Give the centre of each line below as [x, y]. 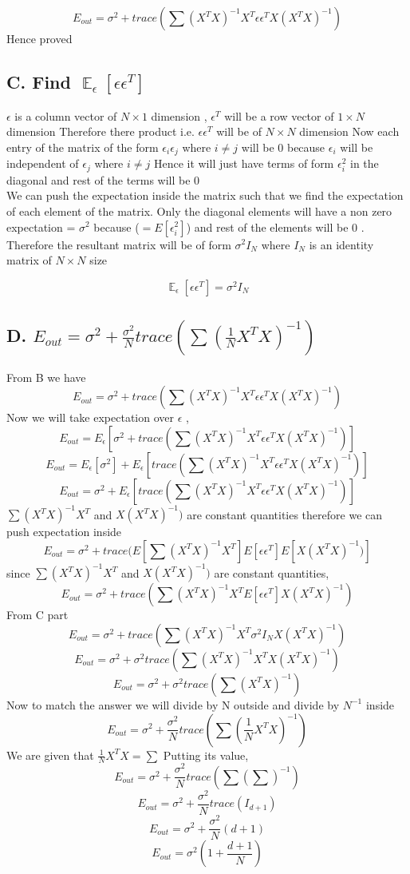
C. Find [39, 81]
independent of [43, 163]
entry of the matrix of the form [83, 147]
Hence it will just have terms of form [244, 163]
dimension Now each [349, 131]
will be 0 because [283, 147]
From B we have [46, 377]
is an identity [341, 244]
